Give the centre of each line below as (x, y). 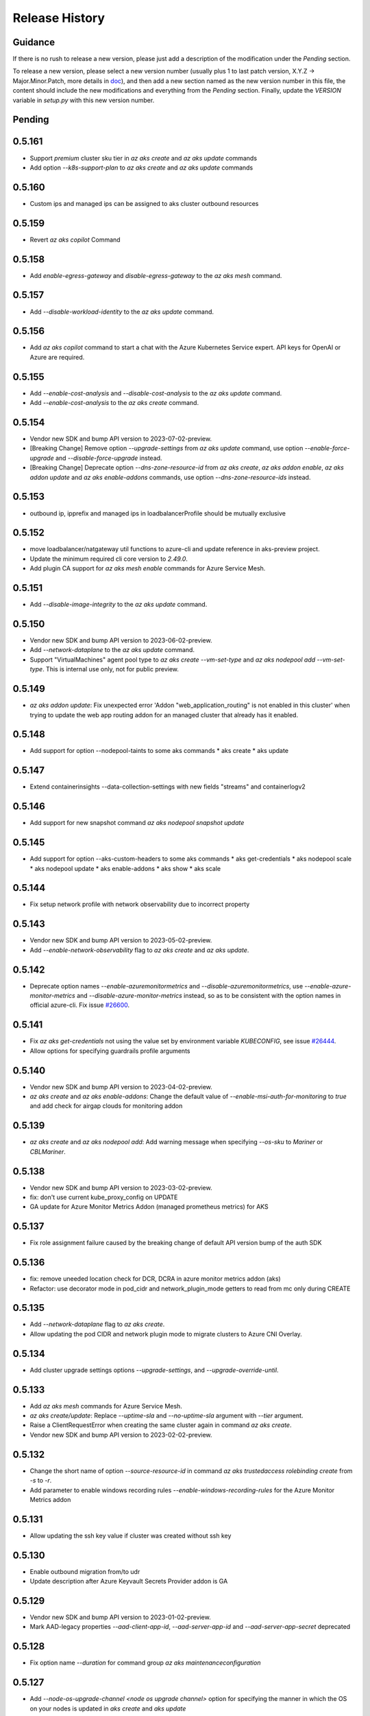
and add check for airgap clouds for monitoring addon (106, 1106)
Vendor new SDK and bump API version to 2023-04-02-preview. (121, 1087)
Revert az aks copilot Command (75, 240)
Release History (59, 18)
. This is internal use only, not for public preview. (111, 669)
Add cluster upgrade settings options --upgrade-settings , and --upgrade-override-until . (154, 1370)
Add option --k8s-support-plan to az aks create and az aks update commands (141, 167)
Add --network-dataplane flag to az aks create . (97, 1324)
